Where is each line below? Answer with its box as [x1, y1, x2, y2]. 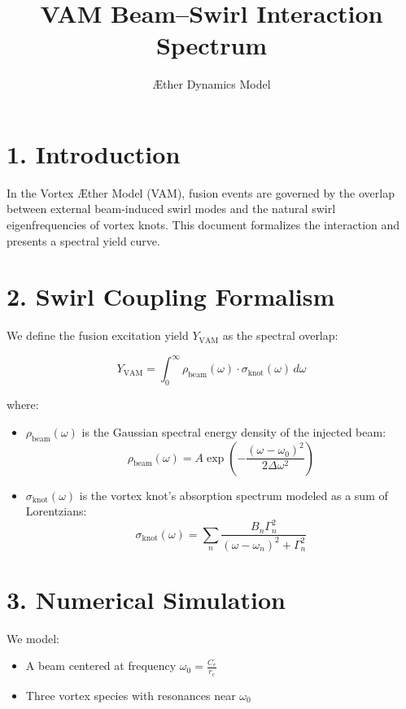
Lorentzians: [25, 502, 87, 520]
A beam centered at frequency [25, 657, 177, 674]
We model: [7, 629, 59, 646]
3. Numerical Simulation [7, 582, 286, 615]
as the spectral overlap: [222, 327, 338, 344]
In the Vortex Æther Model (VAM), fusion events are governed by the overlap [7, 184, 395, 201]
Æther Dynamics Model [152, 76, 271, 93]
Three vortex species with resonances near [25, 686, 236, 703]
